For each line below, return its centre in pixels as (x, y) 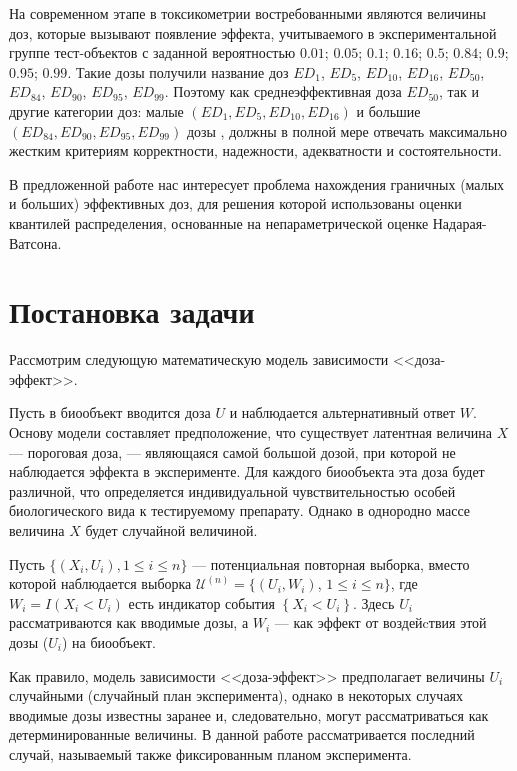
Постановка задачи (132, 311)
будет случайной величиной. (171, 530)
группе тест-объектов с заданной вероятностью (152, 52)
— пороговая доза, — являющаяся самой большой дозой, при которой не (232, 451)
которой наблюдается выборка (100, 583)
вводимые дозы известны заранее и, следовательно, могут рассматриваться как (249, 714)
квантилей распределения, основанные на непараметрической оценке (219, 222)
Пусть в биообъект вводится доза (110, 412)
